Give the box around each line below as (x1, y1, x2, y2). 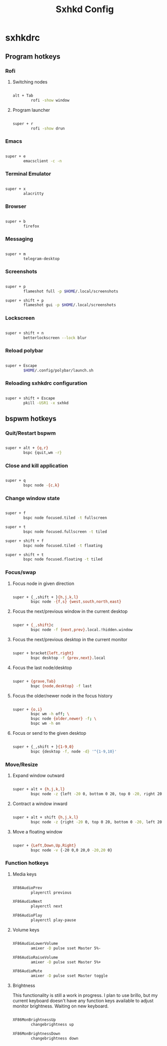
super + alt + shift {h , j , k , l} (12, 815, 79, 820)
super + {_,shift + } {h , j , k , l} (12, 595, 79, 600)
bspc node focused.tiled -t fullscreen (23, 515, 107, 521)
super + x (5, 186, 26, 191)
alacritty (23, 191, 44, 196)
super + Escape (5, 363, 37, 368)
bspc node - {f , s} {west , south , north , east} (31, 599, 122, 604)
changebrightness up (31, 1022, 74, 1027)
